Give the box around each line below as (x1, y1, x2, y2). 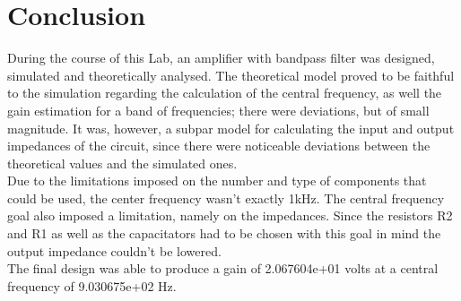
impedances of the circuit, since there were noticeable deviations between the (7, 136, 431, 155)
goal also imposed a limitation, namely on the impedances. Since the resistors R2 (7, 206, 453, 225)
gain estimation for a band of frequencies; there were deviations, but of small (7, 100, 430, 119)
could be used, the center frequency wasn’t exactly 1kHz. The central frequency (7, 188, 445, 207)
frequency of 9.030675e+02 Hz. (7, 276, 177, 295)
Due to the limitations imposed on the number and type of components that (7, 171, 427, 190)
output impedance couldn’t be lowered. (7, 241, 222, 260)
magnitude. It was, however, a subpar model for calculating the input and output (7, 118, 455, 137)
